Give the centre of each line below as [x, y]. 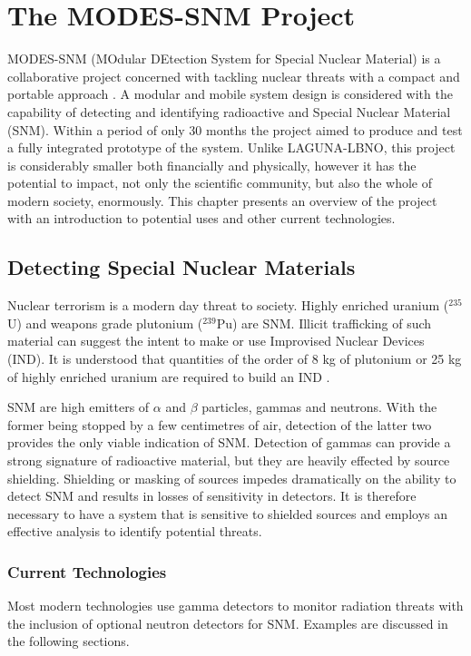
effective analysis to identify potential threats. [135, 531]
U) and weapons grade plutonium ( [105, 323]
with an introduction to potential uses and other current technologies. [201, 218]
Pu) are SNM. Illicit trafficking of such [324, 323]
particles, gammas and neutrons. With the [319, 407]
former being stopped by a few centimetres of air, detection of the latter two [220, 424]
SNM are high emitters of [78, 407]
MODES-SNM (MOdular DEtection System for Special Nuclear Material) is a [224, 59]
